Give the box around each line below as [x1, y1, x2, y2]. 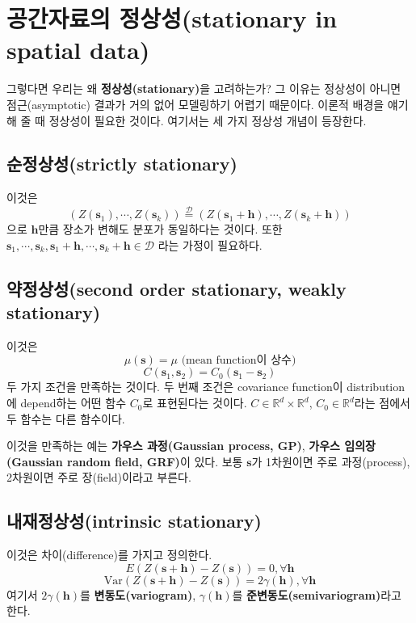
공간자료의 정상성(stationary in [6, 2, 338, 35]
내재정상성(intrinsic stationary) [6, 508, 262, 533]
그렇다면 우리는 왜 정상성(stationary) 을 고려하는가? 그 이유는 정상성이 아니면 [6, 80, 401, 97]
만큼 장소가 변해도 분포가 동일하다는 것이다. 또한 [38, 221, 283, 238]
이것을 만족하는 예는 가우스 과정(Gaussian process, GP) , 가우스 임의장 [6, 437, 376, 454]
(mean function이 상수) [181, 355, 296, 367]
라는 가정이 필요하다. [158, 236, 263, 253]
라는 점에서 [354, 394, 410, 411]
